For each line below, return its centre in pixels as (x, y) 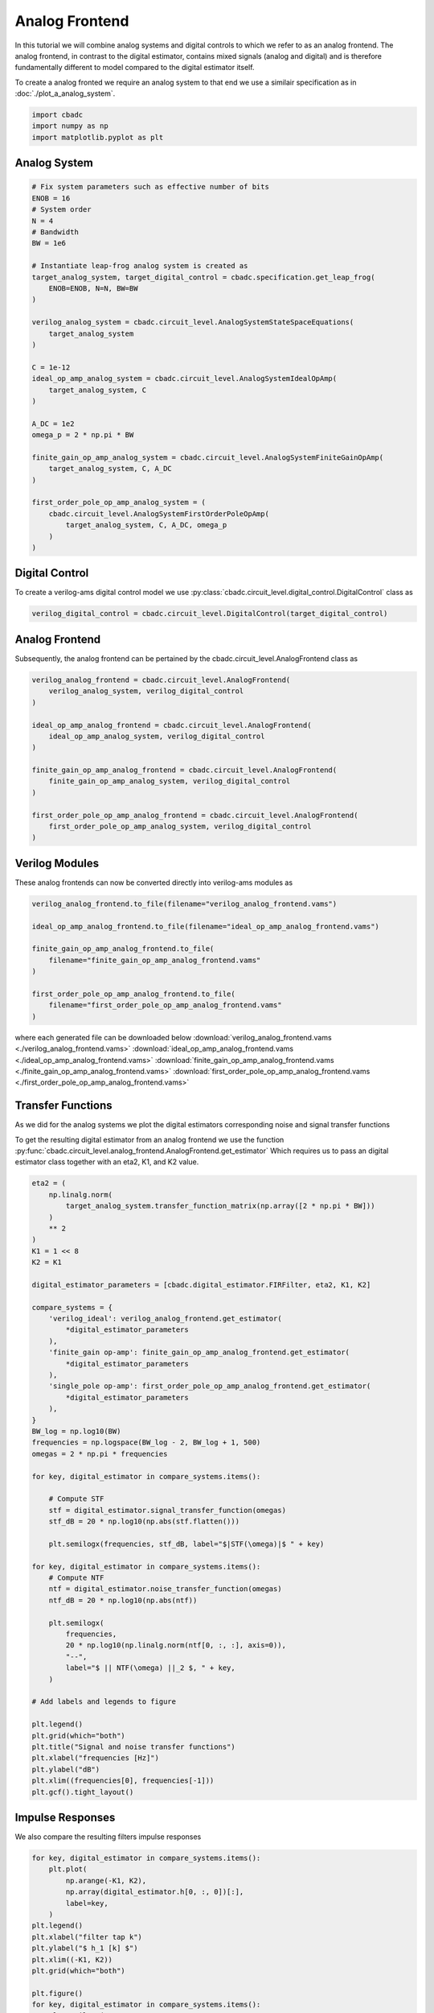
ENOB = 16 (51, 198)
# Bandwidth (55, 232)
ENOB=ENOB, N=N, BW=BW (93, 288)
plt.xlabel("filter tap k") (87, 1937)
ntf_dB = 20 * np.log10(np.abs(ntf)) (123, 1600)
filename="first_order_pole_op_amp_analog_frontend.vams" (165, 1005)
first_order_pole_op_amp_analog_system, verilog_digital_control (180, 827)
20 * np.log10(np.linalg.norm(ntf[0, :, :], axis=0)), (176, 1645)
